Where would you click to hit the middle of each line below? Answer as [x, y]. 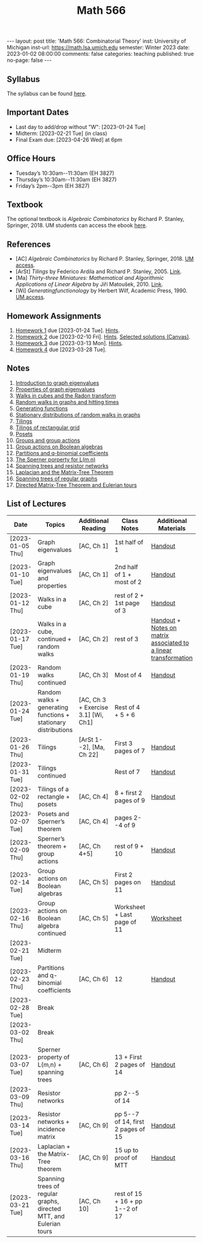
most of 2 [128, 582]
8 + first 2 [128, 793]
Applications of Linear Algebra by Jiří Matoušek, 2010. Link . [89, 284]
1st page [127, 603]
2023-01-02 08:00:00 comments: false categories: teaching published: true [100, 54]
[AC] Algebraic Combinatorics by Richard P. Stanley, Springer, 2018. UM [105, 259]
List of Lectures [37, 504]
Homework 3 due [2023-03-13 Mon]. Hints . [69, 343]
